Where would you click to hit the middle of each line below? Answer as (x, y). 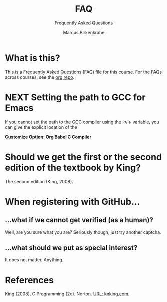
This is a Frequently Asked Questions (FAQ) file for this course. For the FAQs (84, 72)
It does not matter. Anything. (34, 260)
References (29, 280)
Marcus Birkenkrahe (84, 32)
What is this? (33, 58)
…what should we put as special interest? (71, 248)
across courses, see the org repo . (40, 77)
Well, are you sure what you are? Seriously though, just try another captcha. (83, 232)
